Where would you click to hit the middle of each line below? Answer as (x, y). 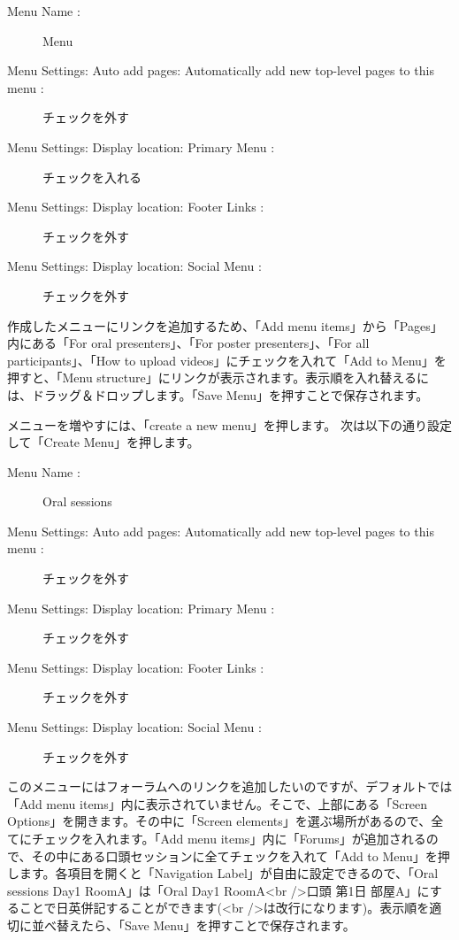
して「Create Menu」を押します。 (103, 442)
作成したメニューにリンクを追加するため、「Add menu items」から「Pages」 (225, 325)
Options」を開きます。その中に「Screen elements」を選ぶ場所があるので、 (219, 821)
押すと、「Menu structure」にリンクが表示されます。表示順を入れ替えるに (218, 378)
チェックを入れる (92, 177)
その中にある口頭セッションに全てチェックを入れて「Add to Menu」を (234, 855)
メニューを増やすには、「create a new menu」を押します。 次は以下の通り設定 (229, 424)
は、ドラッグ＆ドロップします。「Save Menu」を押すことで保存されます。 (218, 394)
